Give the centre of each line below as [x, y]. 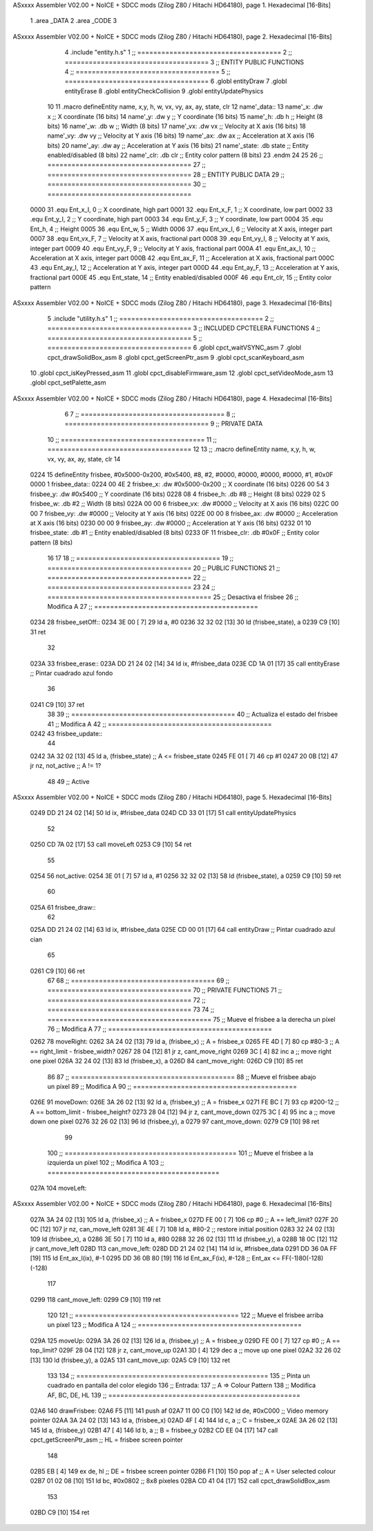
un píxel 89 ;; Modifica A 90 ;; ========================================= [172, 1086]
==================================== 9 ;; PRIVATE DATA [164, 424]
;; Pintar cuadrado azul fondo [71, 673]
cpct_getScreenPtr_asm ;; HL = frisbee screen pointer [106, 1440]
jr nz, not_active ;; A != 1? [66, 766]
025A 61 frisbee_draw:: [63, 907]
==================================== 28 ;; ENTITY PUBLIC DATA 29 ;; [166, 174]
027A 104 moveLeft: [58, 1188]
